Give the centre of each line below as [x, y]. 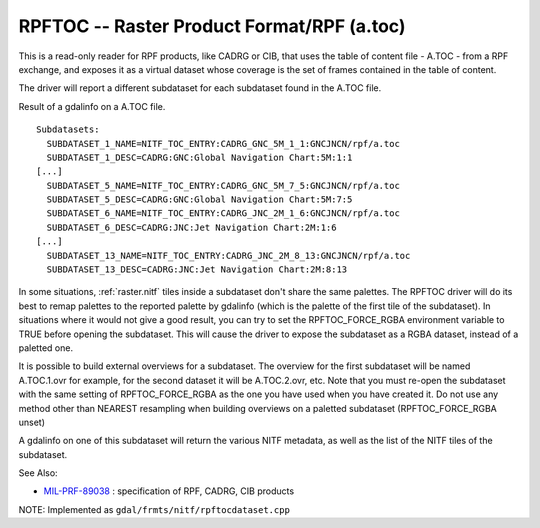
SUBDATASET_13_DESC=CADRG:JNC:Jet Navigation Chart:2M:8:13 [197, 269]
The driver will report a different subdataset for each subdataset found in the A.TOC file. [200, 88]
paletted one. [46, 347]
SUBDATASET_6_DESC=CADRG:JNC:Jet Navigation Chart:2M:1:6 [191, 227]
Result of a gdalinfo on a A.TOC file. [92, 106]
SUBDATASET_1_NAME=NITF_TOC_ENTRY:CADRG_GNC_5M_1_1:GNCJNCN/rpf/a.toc [223, 143]
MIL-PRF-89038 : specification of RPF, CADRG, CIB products [169, 491]
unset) [31, 422]
